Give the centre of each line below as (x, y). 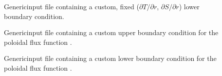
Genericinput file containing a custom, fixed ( (72, 6)
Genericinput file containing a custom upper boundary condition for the (111, 32)
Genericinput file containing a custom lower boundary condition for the (110, 58)
